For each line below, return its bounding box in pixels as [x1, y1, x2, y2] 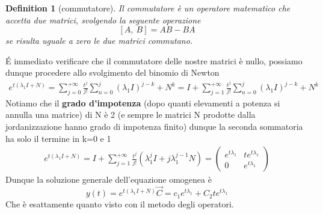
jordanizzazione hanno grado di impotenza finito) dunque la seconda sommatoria [5, 120, 303, 133]
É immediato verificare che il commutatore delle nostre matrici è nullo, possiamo [5, 54, 303, 67]
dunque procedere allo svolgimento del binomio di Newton [5, 66, 220, 79]
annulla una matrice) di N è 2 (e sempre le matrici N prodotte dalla [5, 108, 256, 121]
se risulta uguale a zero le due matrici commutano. [5, 34, 193, 47]
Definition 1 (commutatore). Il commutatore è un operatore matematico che [5, 2, 291, 14]
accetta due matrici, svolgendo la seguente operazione [5, 13, 201, 26]
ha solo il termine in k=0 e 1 [5, 132, 111, 144]
